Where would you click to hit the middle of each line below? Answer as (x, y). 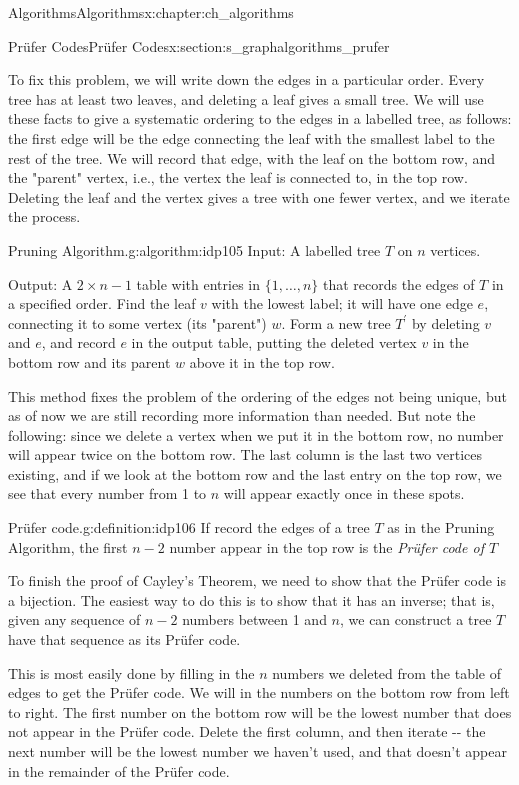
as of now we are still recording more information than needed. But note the (242, 415)
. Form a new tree (336, 322)
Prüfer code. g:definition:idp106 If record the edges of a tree (189, 527)
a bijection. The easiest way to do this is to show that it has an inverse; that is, (251, 599)
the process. (44, 216)
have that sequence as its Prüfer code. (124, 639)
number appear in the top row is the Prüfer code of (326, 546)
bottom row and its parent (89, 361)
